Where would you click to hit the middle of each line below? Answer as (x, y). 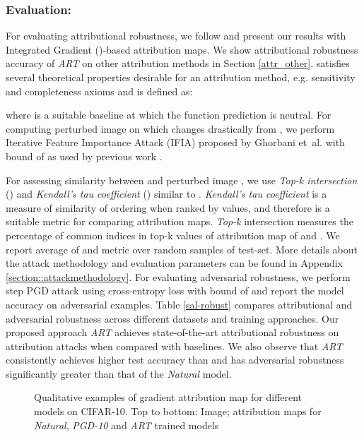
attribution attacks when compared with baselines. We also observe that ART (174, 346)
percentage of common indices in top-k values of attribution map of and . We (173, 235)
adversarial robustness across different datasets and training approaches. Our (172, 318)
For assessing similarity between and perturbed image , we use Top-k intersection (182, 180)
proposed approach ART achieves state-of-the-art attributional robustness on (172, 332)
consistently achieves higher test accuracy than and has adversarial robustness (175, 360)
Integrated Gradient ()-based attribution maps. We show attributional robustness (182, 49)
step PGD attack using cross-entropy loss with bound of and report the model (175, 291)
